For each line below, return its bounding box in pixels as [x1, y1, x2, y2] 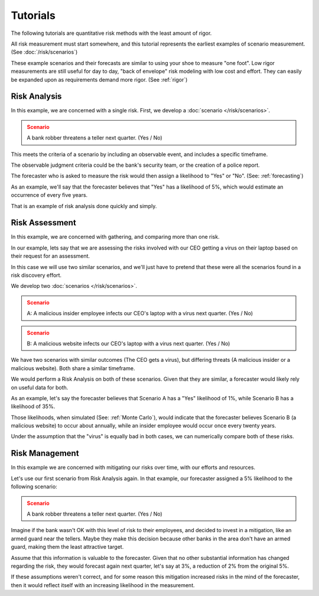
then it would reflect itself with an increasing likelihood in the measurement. [11, 581, 195, 588]
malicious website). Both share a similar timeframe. [11, 364, 135, 372]
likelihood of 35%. [11, 403, 56, 410]
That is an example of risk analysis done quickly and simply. [11, 202, 157, 209]
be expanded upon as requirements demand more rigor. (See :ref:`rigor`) [11, 76, 188, 83]
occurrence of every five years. [11, 192, 88, 199]
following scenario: [11, 483, 57, 490]
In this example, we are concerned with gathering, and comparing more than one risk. [11, 234, 220, 241]
